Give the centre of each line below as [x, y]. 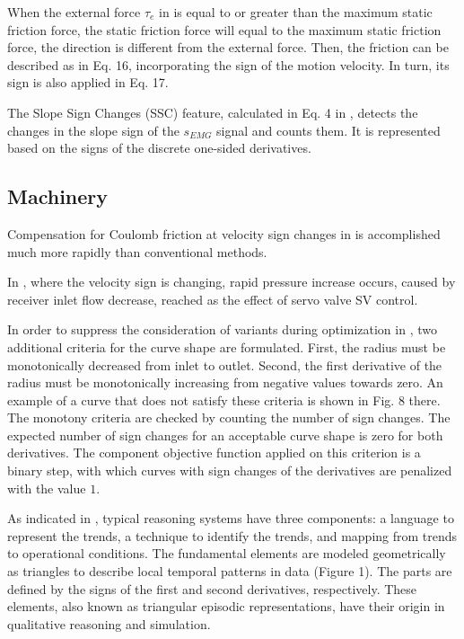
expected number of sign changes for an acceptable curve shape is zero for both [225, 435]
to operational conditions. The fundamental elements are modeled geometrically [227, 553]
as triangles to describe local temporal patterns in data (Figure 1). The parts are [230, 571]
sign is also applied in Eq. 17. [88, 82]
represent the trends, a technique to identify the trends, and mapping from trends [232, 535]
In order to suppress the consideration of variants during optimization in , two [222, 329]
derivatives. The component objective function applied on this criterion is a [214, 453]
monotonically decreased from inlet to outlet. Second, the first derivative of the [225, 364]
